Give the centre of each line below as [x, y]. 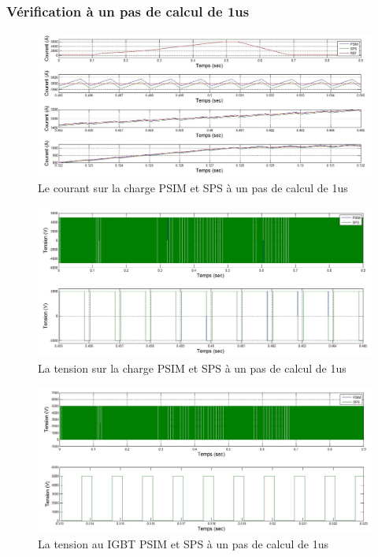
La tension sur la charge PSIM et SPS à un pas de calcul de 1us [192, 368]
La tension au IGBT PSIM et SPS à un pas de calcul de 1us [183, 543]
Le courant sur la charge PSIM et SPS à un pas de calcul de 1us [193, 188]
